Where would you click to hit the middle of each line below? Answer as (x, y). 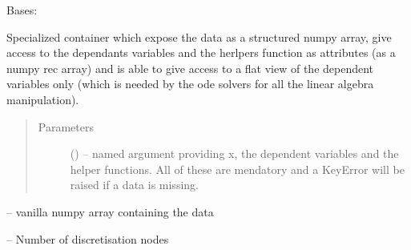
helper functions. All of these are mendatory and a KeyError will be (237, 169)
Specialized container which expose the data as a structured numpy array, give (199, 36)
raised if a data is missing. (134, 185)
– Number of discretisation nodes (88, 238)
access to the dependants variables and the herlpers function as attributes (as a (201, 52)
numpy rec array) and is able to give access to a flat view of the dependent (190, 68)
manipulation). (43, 99)
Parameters (66, 126)
